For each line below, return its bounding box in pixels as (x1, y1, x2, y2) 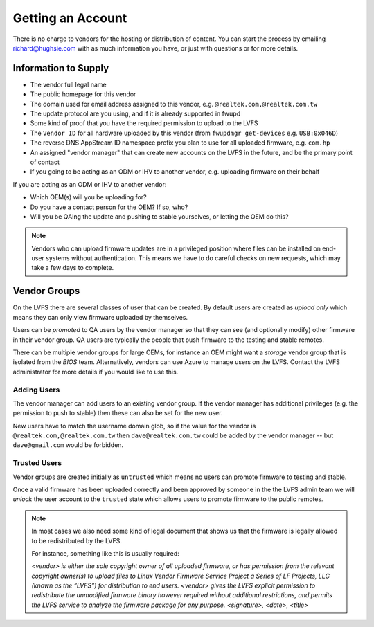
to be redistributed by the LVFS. (31, 536, 123, 545)
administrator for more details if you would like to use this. (12, 367, 179, 376)
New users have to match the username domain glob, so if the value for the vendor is (12, 421, 256, 430)
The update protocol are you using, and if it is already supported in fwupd (30, 109, 241, 118)
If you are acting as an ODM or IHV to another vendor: (12, 180, 167, 188)
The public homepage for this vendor (30, 90, 136, 98)
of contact (30, 158, 60, 166)
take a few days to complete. (31, 264, 114, 272)
